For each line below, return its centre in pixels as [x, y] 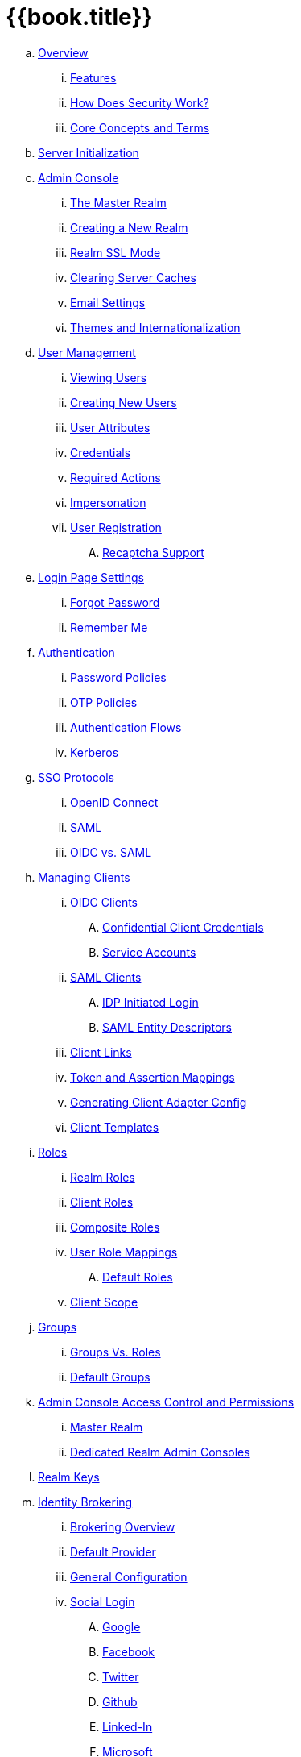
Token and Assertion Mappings [153, 1077]
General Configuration [129, 1576]
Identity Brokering [85, 1502]
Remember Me [109, 627]
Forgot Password [115, 602]
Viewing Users [109, 377]
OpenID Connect [114, 802]
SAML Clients [106, 977]
